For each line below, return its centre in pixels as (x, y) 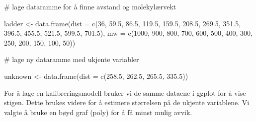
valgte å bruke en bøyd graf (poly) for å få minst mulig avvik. (98, 112)
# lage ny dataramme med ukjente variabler (72, 59)
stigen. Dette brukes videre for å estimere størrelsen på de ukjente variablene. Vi (127, 102)
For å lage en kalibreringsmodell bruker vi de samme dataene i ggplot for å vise (125, 92)
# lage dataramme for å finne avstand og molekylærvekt (90, 6)
